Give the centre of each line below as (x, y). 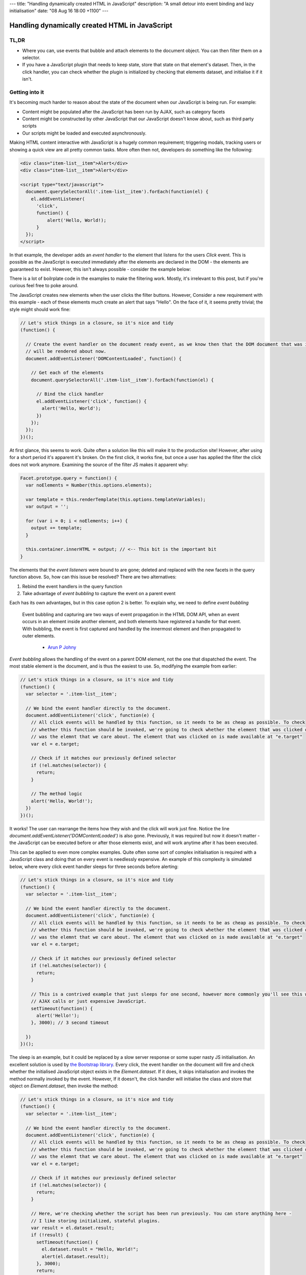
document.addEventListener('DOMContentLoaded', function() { (104, 359)
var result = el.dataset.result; (73, 1228)
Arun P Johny (62, 647)
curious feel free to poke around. (44, 286)
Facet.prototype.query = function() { (69, 478)
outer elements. (39, 635)
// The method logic (57, 794)
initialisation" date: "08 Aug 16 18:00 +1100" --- (59, 11)
